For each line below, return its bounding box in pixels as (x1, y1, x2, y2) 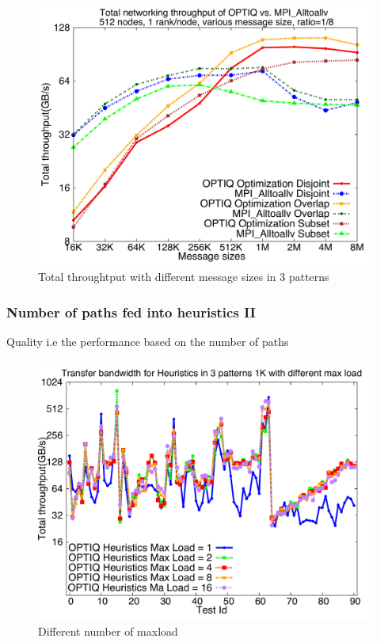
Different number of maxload (38, 622, 178, 639)
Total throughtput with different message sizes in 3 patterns (38, 268, 329, 285)
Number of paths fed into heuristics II (6, 302, 256, 321)
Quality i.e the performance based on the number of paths (6, 332, 289, 349)
